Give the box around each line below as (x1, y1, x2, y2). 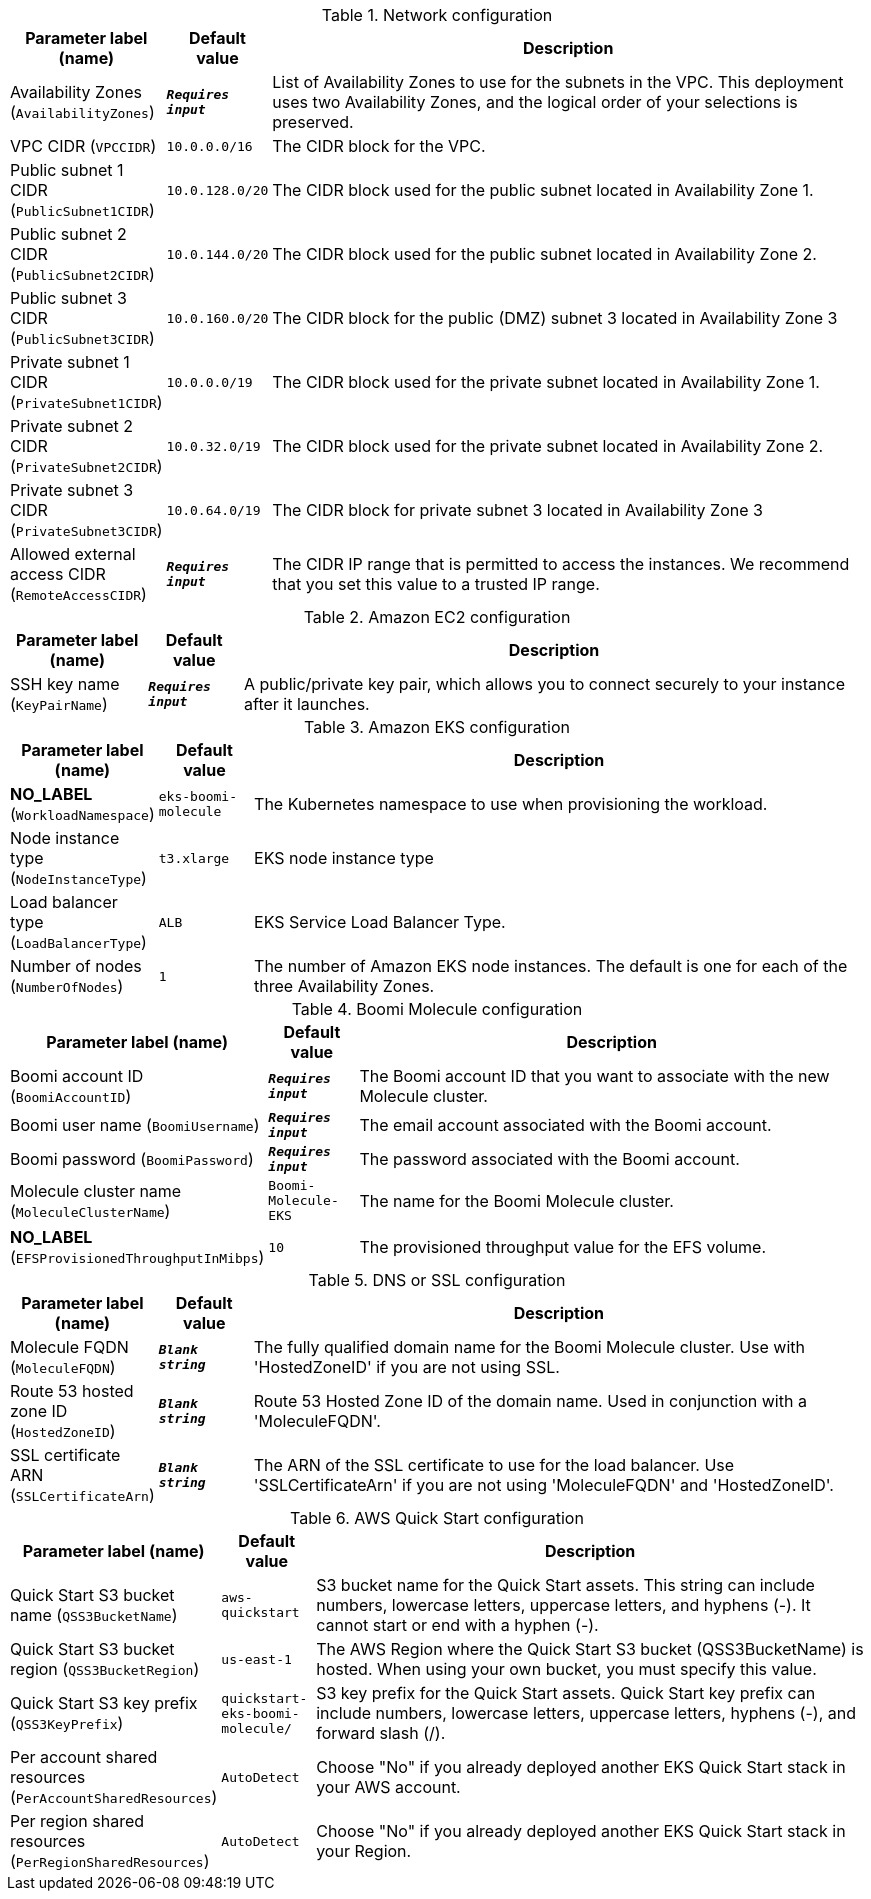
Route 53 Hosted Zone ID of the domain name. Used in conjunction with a (253, 1391, 807, 1411)
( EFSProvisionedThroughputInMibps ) (10, 1247, 265, 1267)
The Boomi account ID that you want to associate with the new (359, 1066, 830, 1086)
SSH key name (10, 674, 120, 694)
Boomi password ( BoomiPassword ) (10, 1149, 254, 1169)
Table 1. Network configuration (321, 5, 553, 25)
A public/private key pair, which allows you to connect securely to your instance (244, 674, 845, 694)
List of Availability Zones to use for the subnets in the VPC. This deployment (272, 72, 844, 92)
